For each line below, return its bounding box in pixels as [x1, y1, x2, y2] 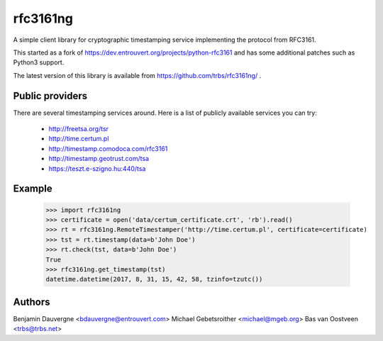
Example [13, 183, 52, 195]
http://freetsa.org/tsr [48, 125, 109, 133]
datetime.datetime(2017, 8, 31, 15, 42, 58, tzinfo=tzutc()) [45, 275, 263, 284]
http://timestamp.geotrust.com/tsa [48, 155, 149, 163]
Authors [13, 296, 50, 308]
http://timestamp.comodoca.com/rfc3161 [48, 144, 168, 152]
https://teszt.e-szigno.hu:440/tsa [48, 164, 146, 173]
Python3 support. [13, 58, 65, 67]
